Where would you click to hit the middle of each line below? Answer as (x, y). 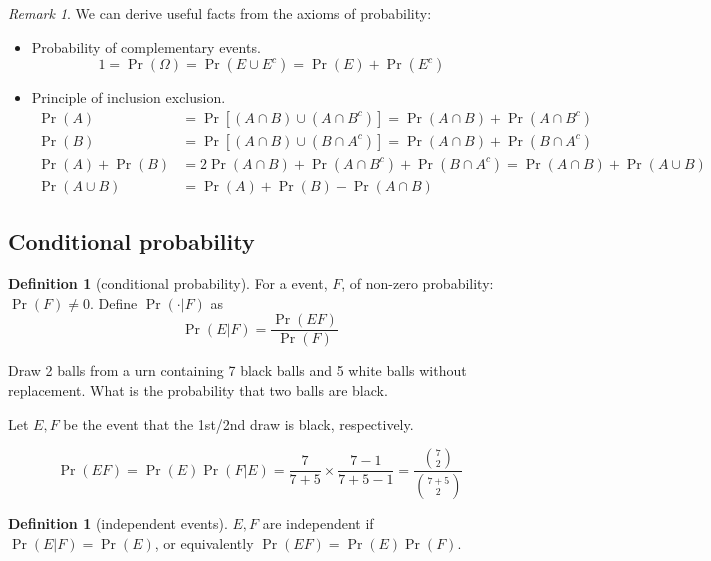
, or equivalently (204, 542)
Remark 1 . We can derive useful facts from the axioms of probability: (220, 13)
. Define (113, 302)
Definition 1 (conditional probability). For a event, (168, 283)
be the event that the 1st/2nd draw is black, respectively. (238, 423)
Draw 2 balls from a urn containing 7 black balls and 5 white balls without (237, 370)
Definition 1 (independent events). (118, 523)
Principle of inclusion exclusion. (128, 97)
